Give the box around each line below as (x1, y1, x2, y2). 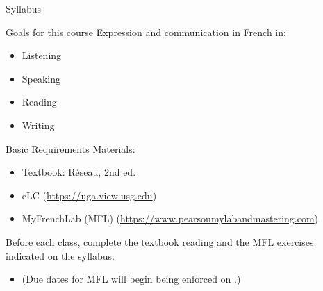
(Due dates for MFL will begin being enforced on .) (22, 272, 241, 286)
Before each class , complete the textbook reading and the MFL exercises (6, 234, 314, 249)
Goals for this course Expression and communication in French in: (6, 24, 286, 39)
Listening (22, 48, 62, 63)
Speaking (22, 71, 61, 85)
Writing (22, 117, 55, 132)
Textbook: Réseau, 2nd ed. (22, 165, 136, 179)
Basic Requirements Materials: (6, 141, 135, 156)
